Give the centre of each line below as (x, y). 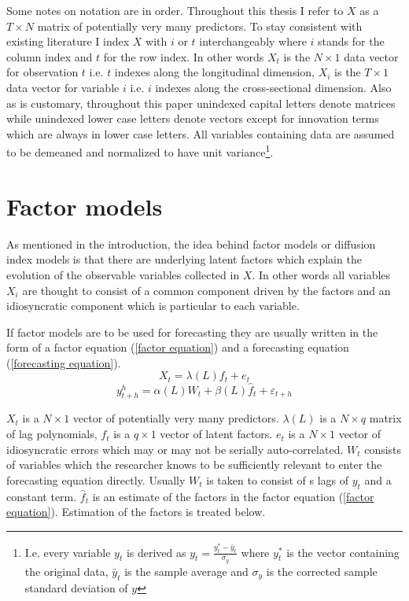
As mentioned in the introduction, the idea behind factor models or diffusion (191, 243)
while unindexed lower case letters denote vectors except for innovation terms (193, 118)
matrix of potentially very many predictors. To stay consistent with (200, 26)
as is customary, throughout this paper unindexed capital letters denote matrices (201, 103)
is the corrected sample (322, 571)
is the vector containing (343, 552)
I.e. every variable (68, 552)
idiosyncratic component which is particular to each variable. (153, 306)
